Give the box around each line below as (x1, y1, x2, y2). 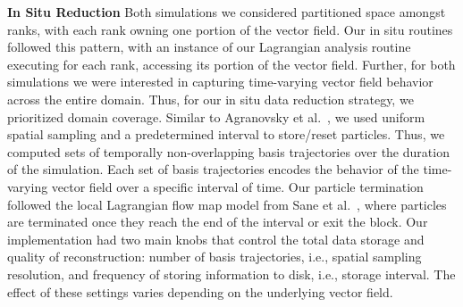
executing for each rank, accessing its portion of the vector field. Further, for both (7, 54, 456, 73)
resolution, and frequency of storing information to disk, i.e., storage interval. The (7, 264, 456, 283)
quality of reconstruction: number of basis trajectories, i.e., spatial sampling (7, 247, 422, 266)
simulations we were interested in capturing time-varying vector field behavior (7, 72, 434, 91)
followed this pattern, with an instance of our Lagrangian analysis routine (7, 37, 411, 56)
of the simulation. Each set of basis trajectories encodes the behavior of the (7, 160, 419, 178)
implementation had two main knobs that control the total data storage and (7, 229, 425, 248)
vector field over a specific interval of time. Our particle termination (51, 177, 424, 195)
